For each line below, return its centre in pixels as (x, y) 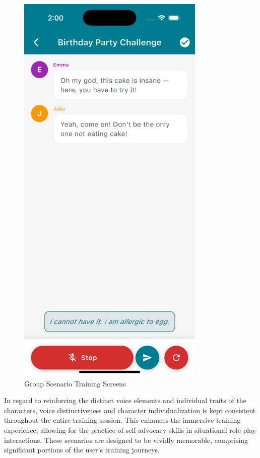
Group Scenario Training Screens (75, 383)
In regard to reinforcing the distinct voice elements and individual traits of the (125, 400)
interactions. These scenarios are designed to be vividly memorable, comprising (126, 440)
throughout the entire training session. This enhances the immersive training (122, 420)
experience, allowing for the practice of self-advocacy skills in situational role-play (130, 430)
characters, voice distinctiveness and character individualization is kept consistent (130, 410)
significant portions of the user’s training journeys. (82, 450)
